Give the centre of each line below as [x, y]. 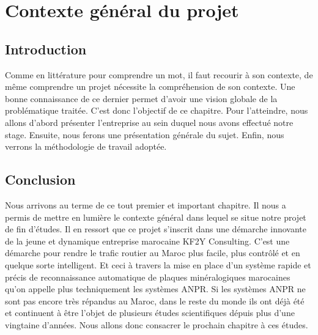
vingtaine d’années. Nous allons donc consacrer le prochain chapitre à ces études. [157, 324]
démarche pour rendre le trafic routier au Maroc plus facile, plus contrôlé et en [153, 253]
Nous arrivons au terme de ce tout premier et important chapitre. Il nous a [146, 204]
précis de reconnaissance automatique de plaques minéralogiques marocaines [148, 277]
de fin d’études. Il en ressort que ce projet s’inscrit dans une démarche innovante [156, 229]
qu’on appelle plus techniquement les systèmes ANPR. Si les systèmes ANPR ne [155, 289]
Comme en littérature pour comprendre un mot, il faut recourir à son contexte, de [159, 74]
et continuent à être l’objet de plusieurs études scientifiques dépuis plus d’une [150, 313]
